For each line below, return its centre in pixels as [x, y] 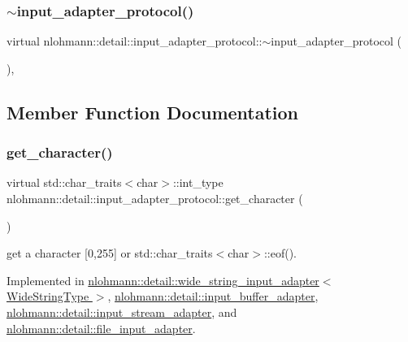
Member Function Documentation [153, 112]
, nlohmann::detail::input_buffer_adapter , [213, 296]
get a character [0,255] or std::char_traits [110, 253]
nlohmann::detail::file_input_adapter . [101, 328]
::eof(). [280, 253]
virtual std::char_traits [64, 182]
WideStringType [48, 296]
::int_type [198, 182]
